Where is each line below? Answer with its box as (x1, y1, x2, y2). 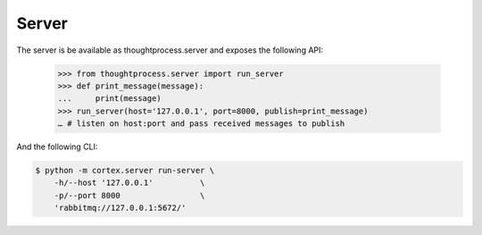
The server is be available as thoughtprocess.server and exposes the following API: (16, 45, 324, 55)
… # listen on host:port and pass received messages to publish (57, 119, 345, 129)
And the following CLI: (16, 141, 98, 152)
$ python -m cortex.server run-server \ (35, 165, 214, 176)
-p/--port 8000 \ (54, 190, 205, 200)
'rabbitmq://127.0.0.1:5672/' (54, 203, 187, 214)
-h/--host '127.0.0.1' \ (54, 178, 205, 188)
